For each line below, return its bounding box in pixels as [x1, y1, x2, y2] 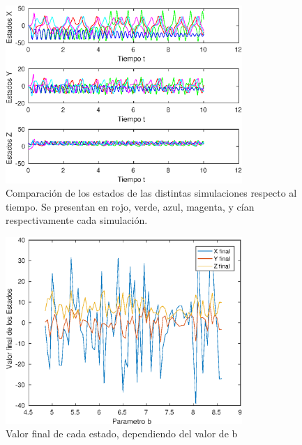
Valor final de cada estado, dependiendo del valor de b [6, 426, 238, 441]
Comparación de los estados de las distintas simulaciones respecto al [6, 186, 297, 200]
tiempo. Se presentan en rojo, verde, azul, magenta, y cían [6, 199, 255, 213]
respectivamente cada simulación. [6, 213, 148, 227]
